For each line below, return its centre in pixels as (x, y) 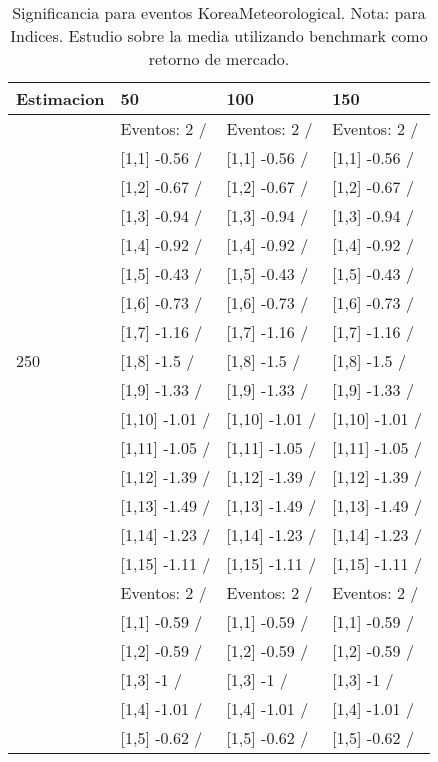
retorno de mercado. (219, 58)
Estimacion (60, 98)
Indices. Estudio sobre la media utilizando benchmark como (219, 35)
